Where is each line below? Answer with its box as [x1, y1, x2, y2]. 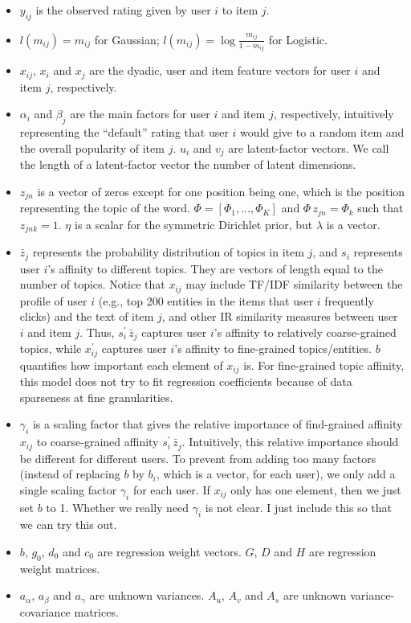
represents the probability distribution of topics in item [32, 244, 304, 260]
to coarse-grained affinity [36, 433, 159, 450]
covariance [19, 603, 71, 620]
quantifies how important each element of [19, 356, 223, 373]
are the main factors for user [70, 105, 210, 122]
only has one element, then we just [230, 481, 401, 498]
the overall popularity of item [19, 139, 165, 156]
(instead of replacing [19, 465, 120, 482]
